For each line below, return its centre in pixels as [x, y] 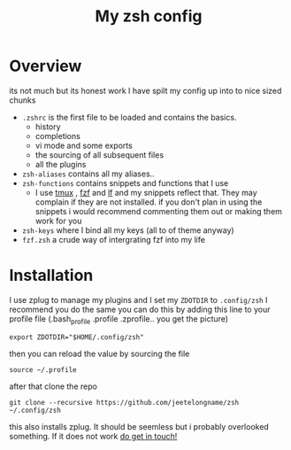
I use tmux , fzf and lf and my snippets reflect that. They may [146, 192]
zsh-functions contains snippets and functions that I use [125, 182]
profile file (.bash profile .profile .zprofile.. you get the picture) [119, 319]
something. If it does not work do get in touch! [93, 436]
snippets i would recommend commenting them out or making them [159, 211]
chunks [23, 100]
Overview [46, 66]
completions [58, 136]
